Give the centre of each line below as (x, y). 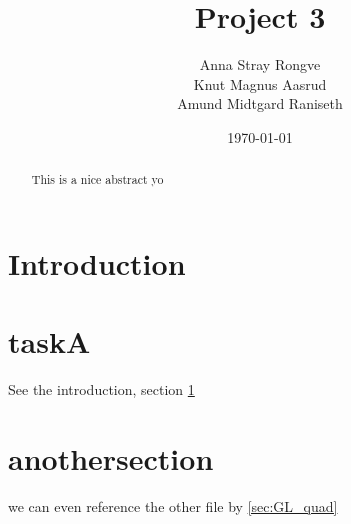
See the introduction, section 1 (101, 389)
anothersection (111, 458)
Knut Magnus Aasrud (260, 83)
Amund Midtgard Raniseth (260, 103)
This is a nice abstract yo (97, 179)
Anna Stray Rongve (260, 64)
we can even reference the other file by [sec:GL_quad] (173, 505)
